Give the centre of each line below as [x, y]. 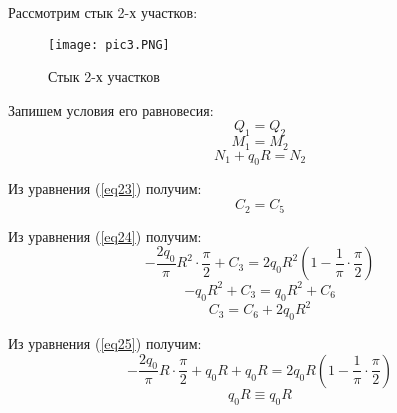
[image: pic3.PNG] [109, 44]
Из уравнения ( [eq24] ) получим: [105, 235]
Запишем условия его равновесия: [111, 109]
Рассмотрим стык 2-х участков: [103, 12]
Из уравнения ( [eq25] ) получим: [105, 342]
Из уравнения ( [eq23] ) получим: [105, 188]
